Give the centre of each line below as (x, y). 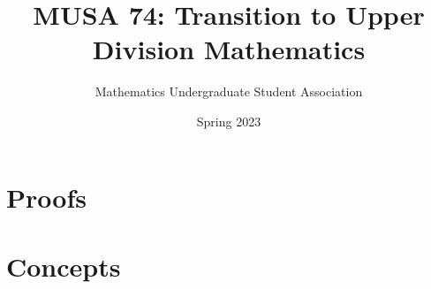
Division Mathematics (229, 49)
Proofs (46, 197)
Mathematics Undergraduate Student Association (229, 91)
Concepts (64, 266)
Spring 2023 (229, 121)
